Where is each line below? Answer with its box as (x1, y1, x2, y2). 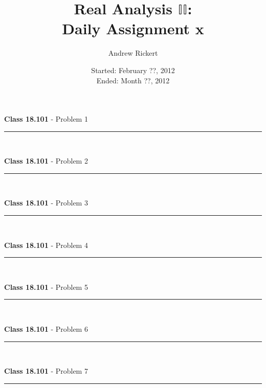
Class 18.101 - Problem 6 (4, 324, 88, 334)
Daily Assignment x (62, 18, 204, 39)
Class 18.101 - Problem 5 (4, 281, 88, 292)
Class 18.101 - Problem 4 (4, 239, 88, 250)
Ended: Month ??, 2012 (96, 75, 170, 85)
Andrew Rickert (108, 48, 158, 58)
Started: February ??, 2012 (91, 64, 175, 75)
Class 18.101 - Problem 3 (4, 197, 88, 208)
